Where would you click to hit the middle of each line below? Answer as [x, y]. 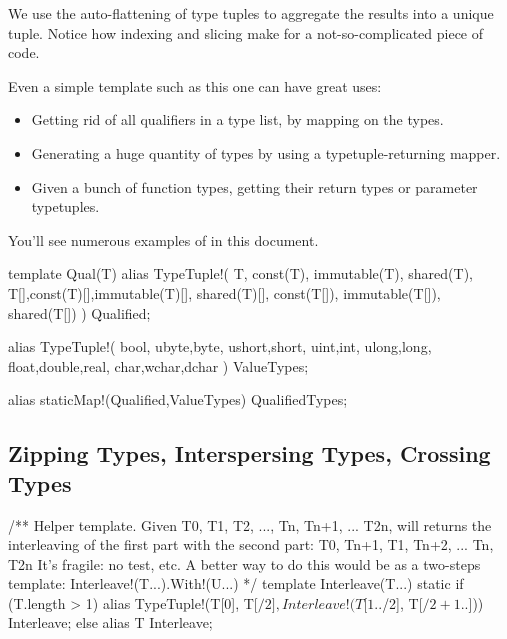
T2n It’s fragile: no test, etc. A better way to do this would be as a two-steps [244, 563]
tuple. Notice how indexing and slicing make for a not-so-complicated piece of [246, 32]
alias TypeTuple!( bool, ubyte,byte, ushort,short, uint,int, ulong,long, [220, 346]
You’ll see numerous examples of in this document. [163, 239]
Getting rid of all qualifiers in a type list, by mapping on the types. [237, 119]
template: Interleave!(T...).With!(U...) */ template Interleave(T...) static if [236, 583]
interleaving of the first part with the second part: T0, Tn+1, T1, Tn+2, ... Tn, [251, 544]
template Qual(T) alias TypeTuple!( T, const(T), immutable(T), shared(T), [241, 273]
